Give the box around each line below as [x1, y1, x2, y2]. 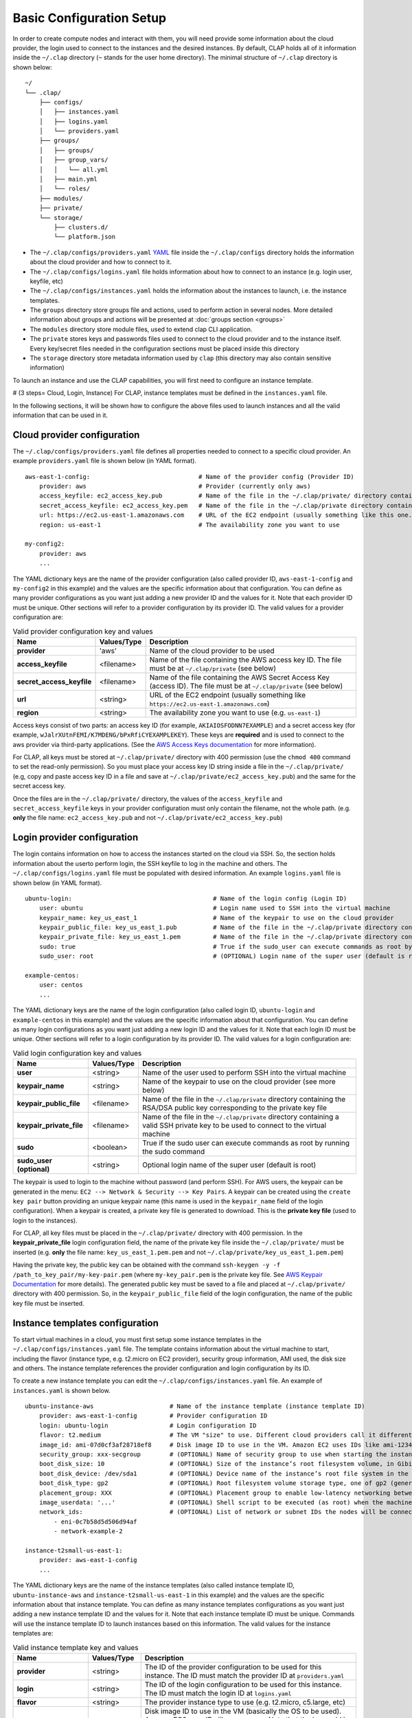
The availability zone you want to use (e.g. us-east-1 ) [149, 708, 321, 717]
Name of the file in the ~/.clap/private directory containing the [141, 1095, 346, 1104]
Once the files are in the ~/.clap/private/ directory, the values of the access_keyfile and [12, 794, 283, 803]
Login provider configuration [12, 832, 139, 843]
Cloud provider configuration [12, 429, 140, 440]
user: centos [38, 981, 83, 989]
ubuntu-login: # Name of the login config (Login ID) [25, 894, 347, 902]
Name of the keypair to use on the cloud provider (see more [141, 1077, 336, 1086]
